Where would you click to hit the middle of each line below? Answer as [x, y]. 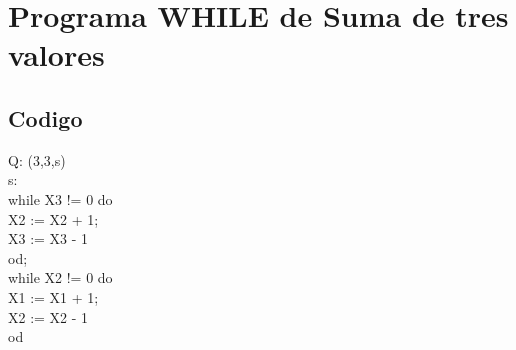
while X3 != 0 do [60, 198]
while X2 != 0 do [60, 277]
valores [56, 54]
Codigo [45, 117]
